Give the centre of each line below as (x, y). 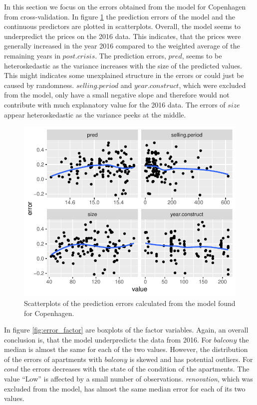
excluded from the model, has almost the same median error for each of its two (125, 388)
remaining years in (32, 55)
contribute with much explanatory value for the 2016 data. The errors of (115, 104)
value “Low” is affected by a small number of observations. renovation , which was (128, 379)
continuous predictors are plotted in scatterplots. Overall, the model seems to (122, 26)
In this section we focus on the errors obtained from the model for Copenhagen (125, 6)
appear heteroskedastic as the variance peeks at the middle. (95, 114)
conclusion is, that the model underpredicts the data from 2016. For (108, 339)
